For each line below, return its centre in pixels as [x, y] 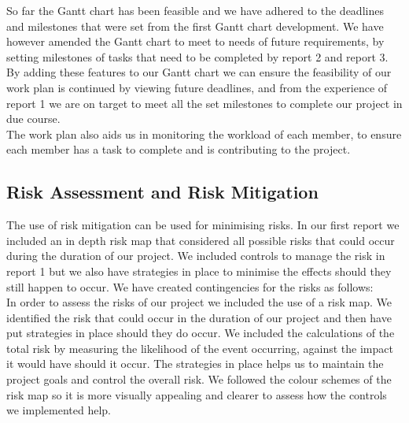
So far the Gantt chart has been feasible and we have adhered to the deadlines [195, 10]
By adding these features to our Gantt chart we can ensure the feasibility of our [199, 72]
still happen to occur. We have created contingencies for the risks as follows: [190, 286]
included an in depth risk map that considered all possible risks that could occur [201, 240]
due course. [33, 119]
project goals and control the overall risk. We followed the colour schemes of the [199, 379]
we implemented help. [59, 410]
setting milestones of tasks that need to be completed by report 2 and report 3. [197, 56]
